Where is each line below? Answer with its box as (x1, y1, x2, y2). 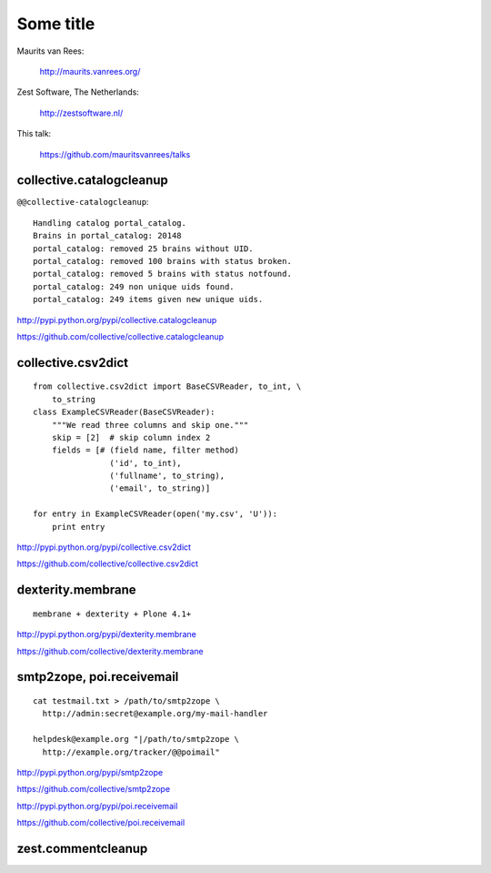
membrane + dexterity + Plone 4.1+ (33, 608, 192, 619)
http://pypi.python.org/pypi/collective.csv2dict (16, 542, 191, 553)
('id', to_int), (109, 458, 182, 468)
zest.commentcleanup (16, 840, 148, 856)
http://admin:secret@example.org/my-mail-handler (42, 708, 268, 719)
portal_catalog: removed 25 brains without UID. (33, 243, 254, 254)
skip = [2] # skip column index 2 (51, 432, 211, 442)
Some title (16, 14, 95, 34)
